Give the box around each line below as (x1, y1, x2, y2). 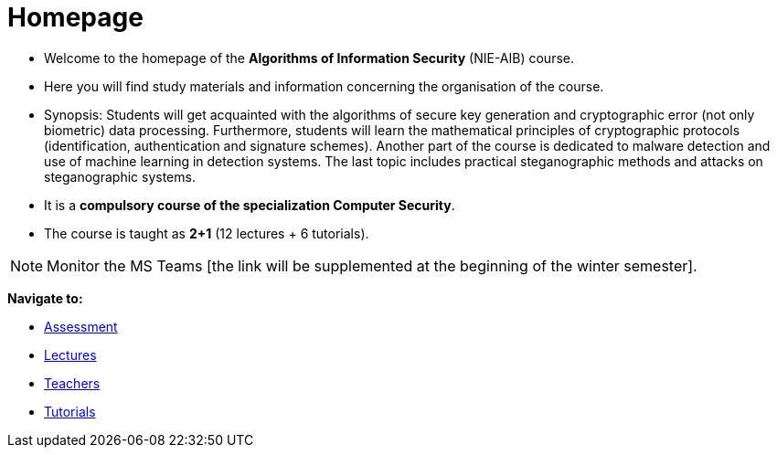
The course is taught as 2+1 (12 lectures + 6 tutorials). (44, 225, 369, 241)
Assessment (44, 318, 118, 334)
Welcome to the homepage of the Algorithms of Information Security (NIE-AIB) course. (44, 49, 574, 66)
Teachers (44, 375, 101, 391)
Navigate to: (7, 290, 83, 306)
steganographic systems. (44, 168, 196, 185)
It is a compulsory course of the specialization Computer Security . (44, 196, 455, 213)
